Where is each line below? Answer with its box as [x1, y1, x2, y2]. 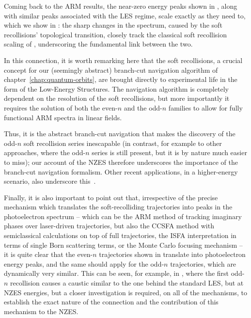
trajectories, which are [170, 258, 236, 269]
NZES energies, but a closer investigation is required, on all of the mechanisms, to [4, 287, 248, 297]
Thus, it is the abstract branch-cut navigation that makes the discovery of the [4, 128, 235, 139]
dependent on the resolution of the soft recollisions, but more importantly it [4, 93, 230, 103]
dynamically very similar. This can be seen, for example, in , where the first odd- [4, 268, 245, 278]
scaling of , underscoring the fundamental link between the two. [4, 39, 193, 49]
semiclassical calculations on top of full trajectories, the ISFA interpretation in [4, 230, 236, 240]
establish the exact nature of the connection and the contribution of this [4, 297, 219, 307]
